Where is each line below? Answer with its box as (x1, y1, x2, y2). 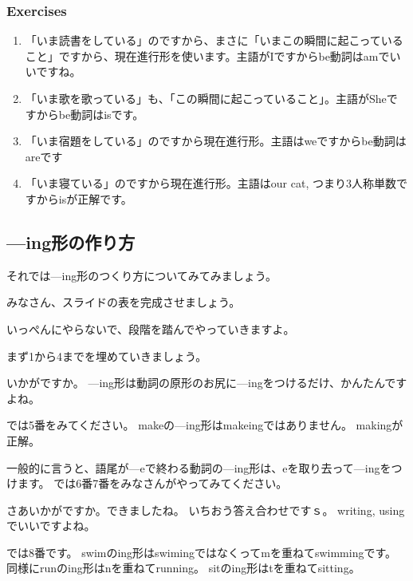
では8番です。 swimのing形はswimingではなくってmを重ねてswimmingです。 (6, 543, 397, 560)
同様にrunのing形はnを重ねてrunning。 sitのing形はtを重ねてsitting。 (6, 559, 360, 576)
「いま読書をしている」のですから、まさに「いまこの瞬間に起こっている (25, 32, 403, 49)
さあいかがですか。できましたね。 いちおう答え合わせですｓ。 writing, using (6, 501, 405, 518)
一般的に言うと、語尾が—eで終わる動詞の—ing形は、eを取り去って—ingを (6, 459, 391, 476)
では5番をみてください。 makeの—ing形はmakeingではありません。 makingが (6, 417, 403, 433)
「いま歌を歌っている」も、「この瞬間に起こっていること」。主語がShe (25, 90, 387, 106)
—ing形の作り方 (6, 229, 136, 254)
